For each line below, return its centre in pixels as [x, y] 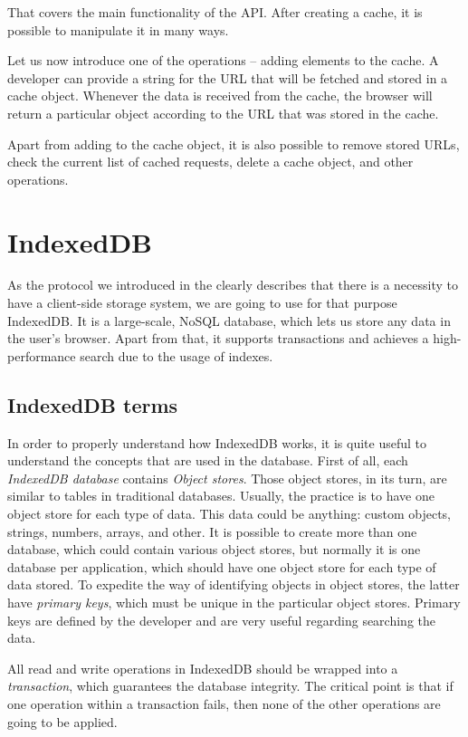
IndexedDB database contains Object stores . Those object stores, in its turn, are [227, 478]
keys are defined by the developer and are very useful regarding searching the [222, 620]
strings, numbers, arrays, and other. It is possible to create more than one [212, 531]
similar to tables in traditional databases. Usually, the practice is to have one [221, 496]
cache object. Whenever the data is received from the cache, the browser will [220, 96]
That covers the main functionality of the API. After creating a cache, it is [215, 12]
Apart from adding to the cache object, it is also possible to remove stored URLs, [234, 144]
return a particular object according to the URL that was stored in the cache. [223, 113]
